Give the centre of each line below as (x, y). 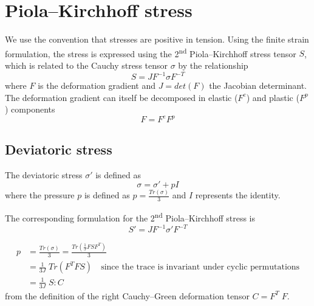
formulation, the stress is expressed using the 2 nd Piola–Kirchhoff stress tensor (151, 52)
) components (30, 109)
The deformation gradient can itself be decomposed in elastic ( (121, 97)
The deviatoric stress (44, 174)
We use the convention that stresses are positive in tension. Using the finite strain (157, 39)
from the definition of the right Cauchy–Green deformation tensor (127, 295)
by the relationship (213, 65)
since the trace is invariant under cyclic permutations (200, 267)
